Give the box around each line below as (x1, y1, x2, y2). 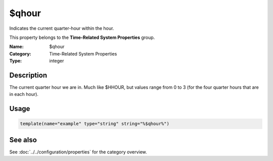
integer (49, 58, 64, 64)
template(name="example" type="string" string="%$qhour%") (20, 121, 169, 127)
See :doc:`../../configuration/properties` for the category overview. (9, 149, 147, 155)
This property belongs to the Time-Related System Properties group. (9, 34, 155, 40)
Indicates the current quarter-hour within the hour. (9, 25, 114, 31)
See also (9, 135, 37, 144)
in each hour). (9, 91, 39, 97)
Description (9, 71, 48, 79)
